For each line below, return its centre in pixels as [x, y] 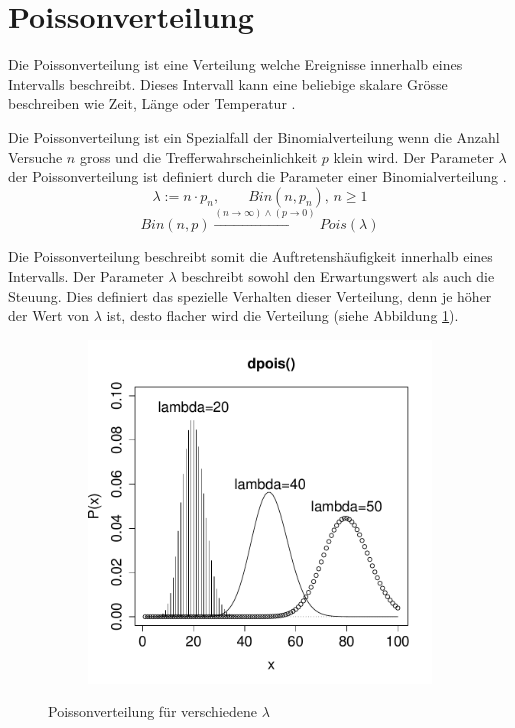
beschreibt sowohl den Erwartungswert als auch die [338, 276]
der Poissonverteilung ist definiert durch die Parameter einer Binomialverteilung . [257, 176]
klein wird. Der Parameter [413, 156]
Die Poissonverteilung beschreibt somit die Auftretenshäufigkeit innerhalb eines [250, 256]
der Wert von [48, 315]
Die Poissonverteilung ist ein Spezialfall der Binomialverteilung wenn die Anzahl [254, 136]
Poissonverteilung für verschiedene [152, 711]
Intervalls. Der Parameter [86, 276]
